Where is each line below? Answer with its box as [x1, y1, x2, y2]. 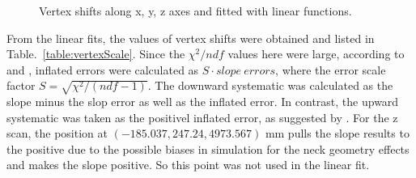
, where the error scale [275, 61, 386, 78]
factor [6, 77, 36, 94]
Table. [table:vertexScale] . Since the [6, 45, 185, 62]
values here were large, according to [227, 45, 405, 62]
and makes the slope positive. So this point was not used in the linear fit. [6, 156, 370, 173]
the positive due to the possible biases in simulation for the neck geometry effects [6, 140, 410, 157]
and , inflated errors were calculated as [6, 61, 199, 78]
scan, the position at [6, 125, 108, 142]
